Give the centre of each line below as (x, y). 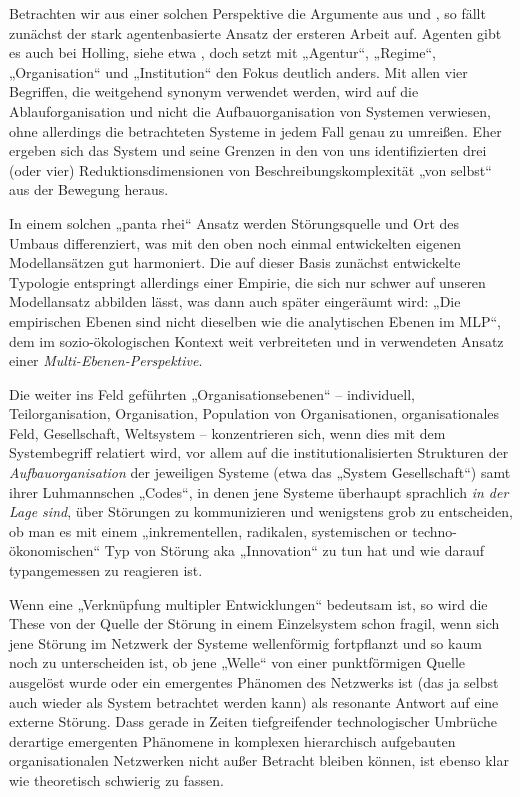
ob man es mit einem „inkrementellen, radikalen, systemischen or (208, 530)
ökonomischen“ (55, 550)
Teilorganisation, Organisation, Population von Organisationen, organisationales (254, 413)
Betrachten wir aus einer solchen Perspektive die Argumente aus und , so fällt (247, 13)
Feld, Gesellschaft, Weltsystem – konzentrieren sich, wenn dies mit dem (227, 432)
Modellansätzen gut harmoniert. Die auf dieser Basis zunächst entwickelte (235, 262)
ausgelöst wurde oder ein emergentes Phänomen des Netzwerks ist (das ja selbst (254, 682)
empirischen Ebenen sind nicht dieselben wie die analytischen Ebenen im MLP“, (255, 320)
